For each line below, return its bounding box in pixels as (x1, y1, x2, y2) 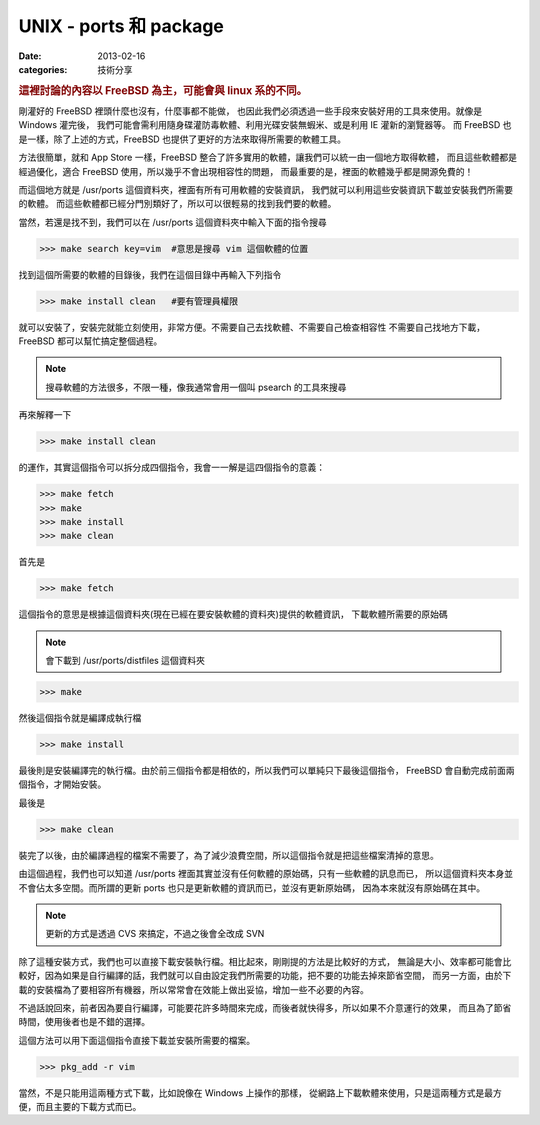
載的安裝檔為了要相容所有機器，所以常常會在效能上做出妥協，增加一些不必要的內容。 (18, 983, 369, 995)
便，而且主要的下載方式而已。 (18, 1101, 142, 1113)
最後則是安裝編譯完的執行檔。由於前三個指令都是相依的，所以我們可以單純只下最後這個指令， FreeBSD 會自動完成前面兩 (18, 765, 515, 777)
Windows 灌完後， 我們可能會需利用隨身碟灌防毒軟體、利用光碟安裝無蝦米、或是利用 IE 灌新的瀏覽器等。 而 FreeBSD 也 (18, 119, 512, 131)
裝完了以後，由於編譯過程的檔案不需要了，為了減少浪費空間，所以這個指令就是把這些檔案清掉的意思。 (18, 849, 439, 861)
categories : (18, 63, 68, 75)
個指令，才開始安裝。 (18, 778, 107, 790)
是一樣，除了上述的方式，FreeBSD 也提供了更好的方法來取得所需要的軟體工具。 (18, 133, 347, 145)
